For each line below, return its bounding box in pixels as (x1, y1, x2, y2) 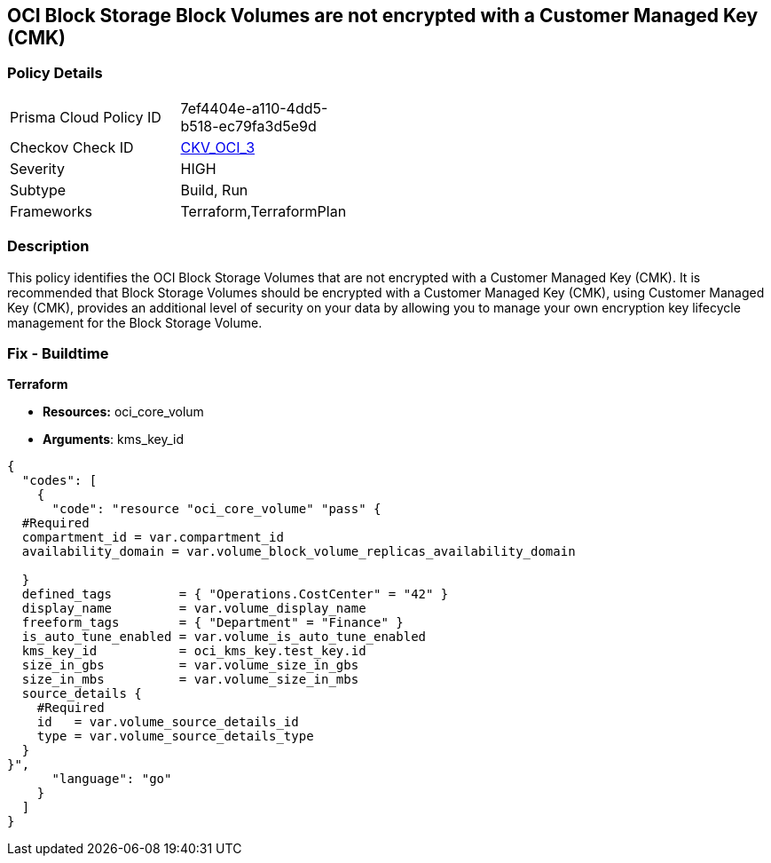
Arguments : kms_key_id (43, 431, 185, 447)
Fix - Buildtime (7, 344, 109, 362)
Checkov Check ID (10, 138, 134, 156)
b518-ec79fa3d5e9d (180, 116, 317, 135)
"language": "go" (51, 772, 172, 787)
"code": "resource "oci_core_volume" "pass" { (51, 502, 382, 517)
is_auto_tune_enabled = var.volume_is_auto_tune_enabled (21, 629, 427, 645)
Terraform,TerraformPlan (180, 202, 347, 220)
